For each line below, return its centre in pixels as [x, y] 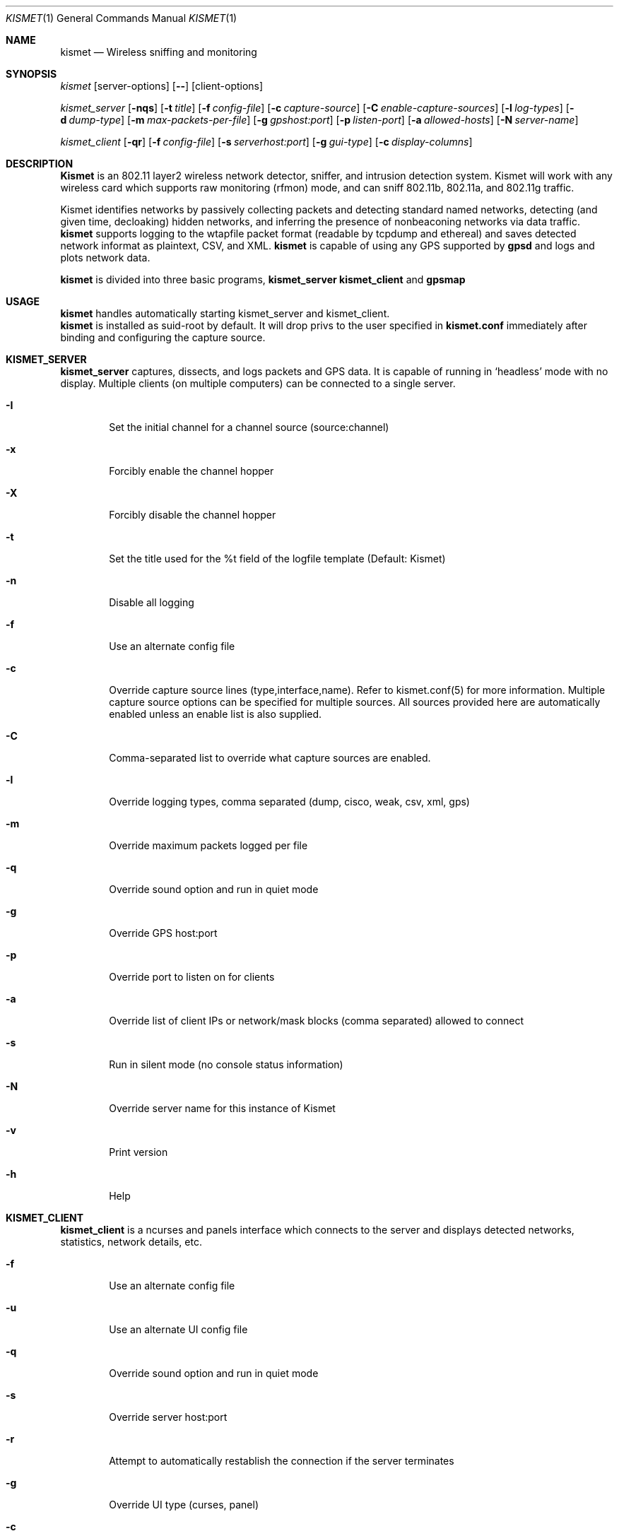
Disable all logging [152, 602]
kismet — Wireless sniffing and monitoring [159, 52]
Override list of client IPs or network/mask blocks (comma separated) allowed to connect [316, 1021]
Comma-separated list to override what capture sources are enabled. [270, 758]
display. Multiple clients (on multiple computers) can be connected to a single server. [258, 383]
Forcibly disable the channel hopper [193, 515]
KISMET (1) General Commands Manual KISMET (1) [122, 18]
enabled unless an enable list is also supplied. [216, 714]
